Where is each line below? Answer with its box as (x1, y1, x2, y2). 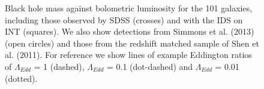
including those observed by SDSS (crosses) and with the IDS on (5, 13, 243, 26)
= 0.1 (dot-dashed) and (106, 60, 193, 72)
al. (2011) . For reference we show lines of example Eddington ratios (5, 48, 252, 61)
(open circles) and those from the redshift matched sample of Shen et (5, 36, 259, 49)
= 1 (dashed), (34, 60, 85, 72)
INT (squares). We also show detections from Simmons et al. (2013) (5, 25, 254, 38)
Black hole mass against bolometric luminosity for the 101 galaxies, (5, 2, 253, 14)
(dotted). (5, 72, 38, 84)
